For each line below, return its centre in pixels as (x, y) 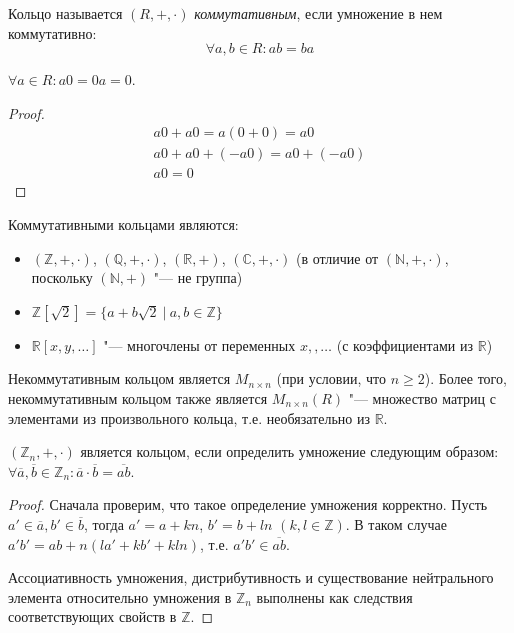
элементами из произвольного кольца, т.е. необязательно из (189, 417)
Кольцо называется (65, 13)
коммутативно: (52, 32)
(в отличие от (337, 257)
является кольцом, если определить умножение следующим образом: (289, 451)
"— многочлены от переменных (199, 344)
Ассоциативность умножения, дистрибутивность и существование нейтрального (251, 577)
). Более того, (465, 378)
